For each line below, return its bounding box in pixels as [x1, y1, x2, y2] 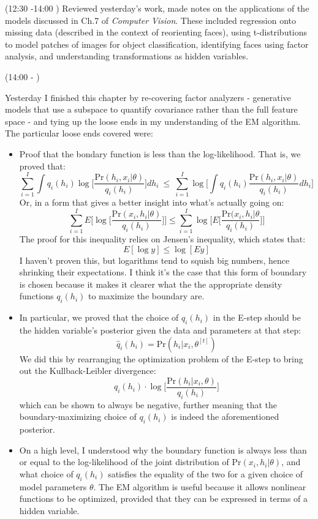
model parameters [19, 480, 87, 493]
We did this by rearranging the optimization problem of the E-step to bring [19, 352, 303, 365]
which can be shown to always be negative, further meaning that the [19, 398, 278, 411]
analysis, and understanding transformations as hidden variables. [5, 50, 249, 62]
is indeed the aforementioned [171, 410, 279, 423]
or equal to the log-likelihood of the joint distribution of [19, 455, 229, 468]
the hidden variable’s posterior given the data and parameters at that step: [19, 323, 301, 336]
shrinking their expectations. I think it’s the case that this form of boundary [19, 266, 307, 278]
